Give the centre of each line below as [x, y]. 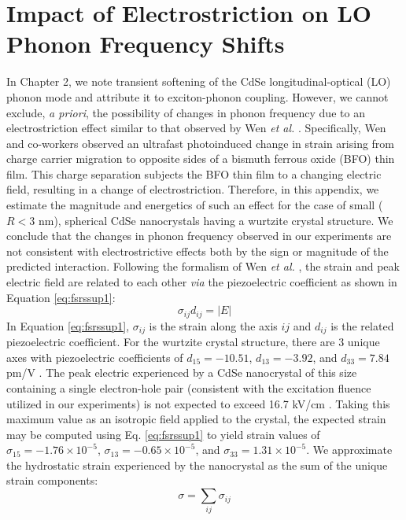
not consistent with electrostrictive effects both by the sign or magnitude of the [197, 251]
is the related [362, 325]
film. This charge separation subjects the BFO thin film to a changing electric [194, 173]
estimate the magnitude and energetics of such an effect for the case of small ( [195, 205]
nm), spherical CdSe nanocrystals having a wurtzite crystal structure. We [216, 220]
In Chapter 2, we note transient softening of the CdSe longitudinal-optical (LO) [199, 81]
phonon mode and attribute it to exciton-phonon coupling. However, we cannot [197, 96]
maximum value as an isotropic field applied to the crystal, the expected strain [196, 419]
